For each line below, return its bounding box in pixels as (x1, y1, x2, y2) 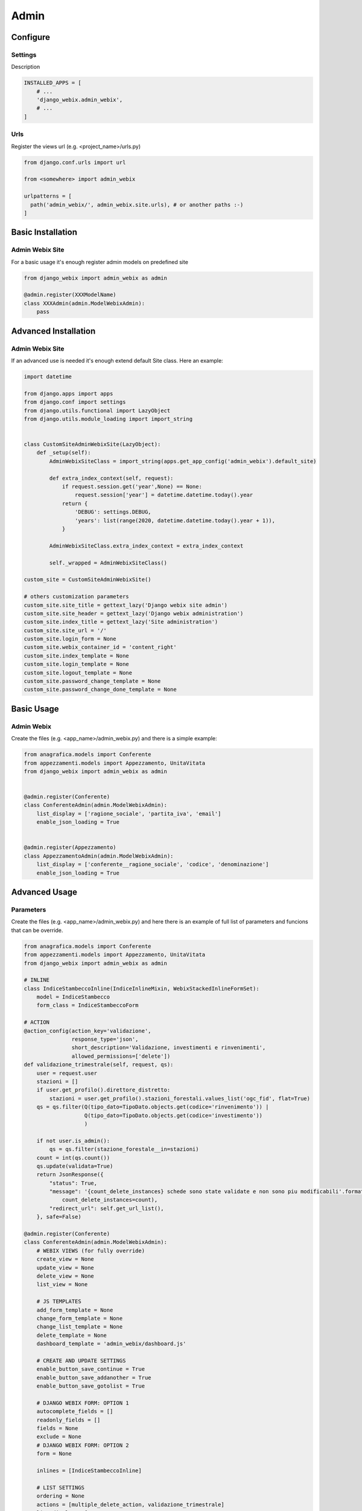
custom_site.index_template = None (24, 652, 129, 659)
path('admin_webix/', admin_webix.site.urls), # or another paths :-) (30, 201, 244, 208)
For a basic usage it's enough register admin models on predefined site (11, 258, 188, 265)
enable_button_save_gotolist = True (36, 1383, 145, 1390)
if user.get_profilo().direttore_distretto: (36, 1087, 171, 1093)
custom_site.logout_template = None (24, 669, 133, 676)
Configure (11, 32, 51, 42)
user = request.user (36, 1070, 98, 1076)
